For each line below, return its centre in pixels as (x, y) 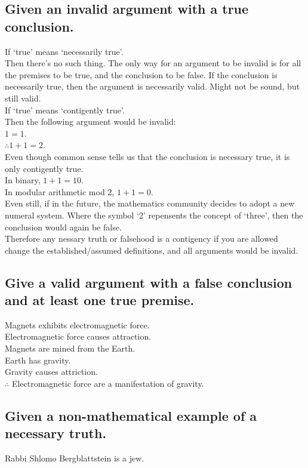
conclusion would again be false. (63, 227)
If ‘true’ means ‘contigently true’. (65, 110)
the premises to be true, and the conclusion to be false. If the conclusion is (141, 74)
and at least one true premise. (100, 300)
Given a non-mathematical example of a (131, 415)
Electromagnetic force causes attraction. (78, 336)
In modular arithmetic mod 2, (60, 191)
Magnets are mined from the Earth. (70, 348)
